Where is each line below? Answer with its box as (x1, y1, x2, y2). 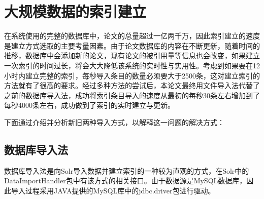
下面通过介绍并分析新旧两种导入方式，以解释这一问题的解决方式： (4, 116, 224, 127)
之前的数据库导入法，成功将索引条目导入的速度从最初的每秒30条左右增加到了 (4, 90, 260, 100)
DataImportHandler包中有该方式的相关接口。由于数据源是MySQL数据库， (4, 175, 247, 186)
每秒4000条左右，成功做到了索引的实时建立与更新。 (4, 100, 175, 110)
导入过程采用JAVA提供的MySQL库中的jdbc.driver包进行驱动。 (11, 185, 215, 195)
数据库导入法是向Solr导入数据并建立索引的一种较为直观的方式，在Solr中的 (4, 165, 249, 176)
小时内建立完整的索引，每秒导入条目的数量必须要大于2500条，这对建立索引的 (4, 70, 260, 81)
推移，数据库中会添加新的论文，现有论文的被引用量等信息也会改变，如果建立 (4, 50, 260, 61)
